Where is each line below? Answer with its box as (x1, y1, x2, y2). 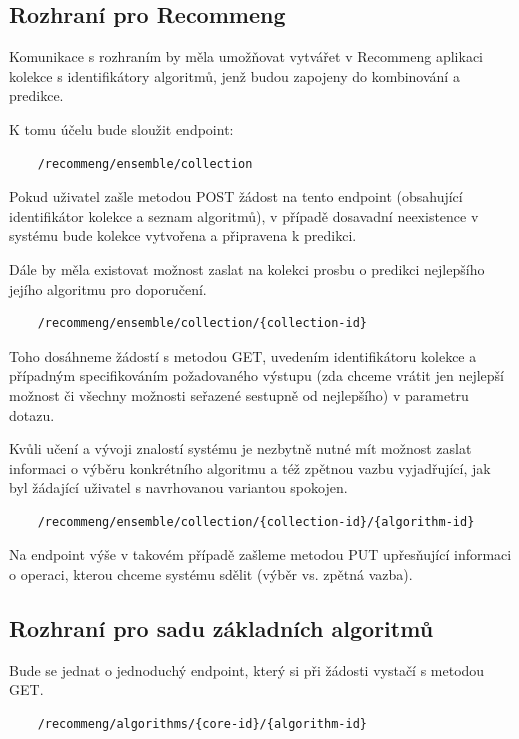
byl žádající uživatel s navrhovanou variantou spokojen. (9, 477, 348, 498)
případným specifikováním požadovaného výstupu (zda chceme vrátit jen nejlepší (9, 365, 504, 386)
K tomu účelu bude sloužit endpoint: (9, 118, 234, 139)
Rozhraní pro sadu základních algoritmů (9, 613, 434, 644)
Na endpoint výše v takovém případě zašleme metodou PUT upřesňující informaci (9, 544, 512, 565)
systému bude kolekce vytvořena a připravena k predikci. (9, 225, 357, 246)
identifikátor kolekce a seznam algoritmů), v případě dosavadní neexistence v (9, 205, 479, 226)
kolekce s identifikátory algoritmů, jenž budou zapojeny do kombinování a (9, 65, 460, 86)
